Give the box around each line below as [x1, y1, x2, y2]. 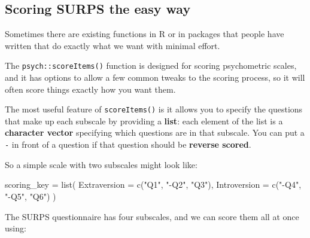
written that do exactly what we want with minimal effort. [5, 39, 220, 51]
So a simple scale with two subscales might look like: [5, 158, 197, 170]
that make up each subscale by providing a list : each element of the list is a [5, 114, 283, 127]
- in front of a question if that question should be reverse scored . [5, 138, 251, 151]
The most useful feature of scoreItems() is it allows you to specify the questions [5, 103, 303, 115]
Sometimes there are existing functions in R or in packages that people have [5, 28, 284, 40]
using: [5, 222, 26, 234]
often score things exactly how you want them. [5, 83, 176, 95]
